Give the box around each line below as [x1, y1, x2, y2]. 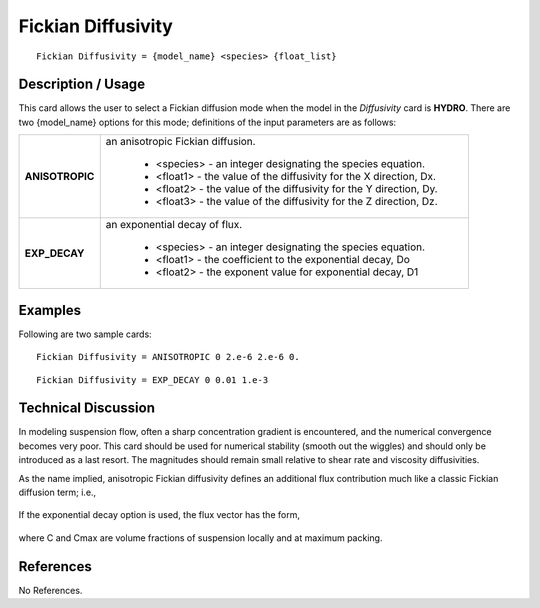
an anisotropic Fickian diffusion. [105, 135, 256, 149]
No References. [18, 584, 83, 596]
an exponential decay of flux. [105, 218, 243, 232]
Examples [18, 301, 82, 319]
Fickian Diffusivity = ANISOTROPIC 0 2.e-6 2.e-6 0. [36, 351, 300, 363]
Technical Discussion [18, 400, 155, 417]
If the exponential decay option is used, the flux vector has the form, [18, 509, 300, 521]
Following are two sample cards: [18, 328, 152, 340]
